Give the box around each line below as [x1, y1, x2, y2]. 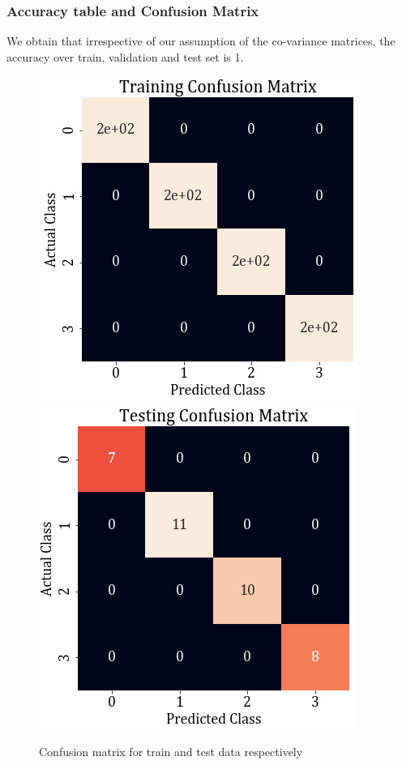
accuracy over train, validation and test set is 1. [6, 48, 244, 65]
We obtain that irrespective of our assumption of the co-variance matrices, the [6, 32, 396, 49]
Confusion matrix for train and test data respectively [39, 742, 303, 759]
